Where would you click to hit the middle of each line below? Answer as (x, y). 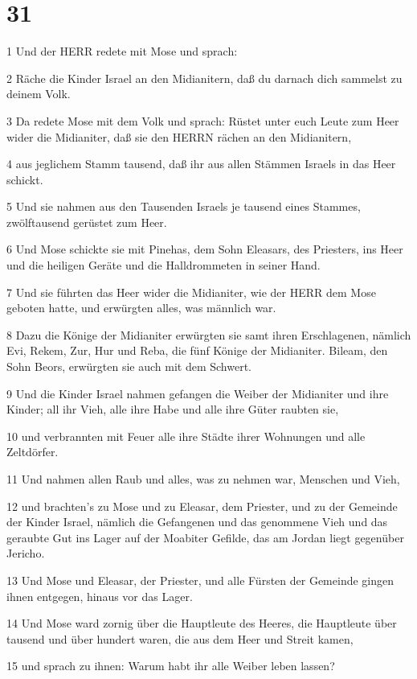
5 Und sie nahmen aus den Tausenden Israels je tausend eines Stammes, (184, 206)
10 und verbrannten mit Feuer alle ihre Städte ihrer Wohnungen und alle (186, 436)
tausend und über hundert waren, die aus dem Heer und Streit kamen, (180, 638)
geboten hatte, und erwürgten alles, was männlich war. (141, 308)
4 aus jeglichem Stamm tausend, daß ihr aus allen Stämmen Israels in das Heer (201, 164)
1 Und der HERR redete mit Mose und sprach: (122, 51)
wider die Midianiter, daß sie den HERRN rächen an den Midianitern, (179, 136)
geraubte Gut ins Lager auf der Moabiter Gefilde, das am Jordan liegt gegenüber (205, 537)
